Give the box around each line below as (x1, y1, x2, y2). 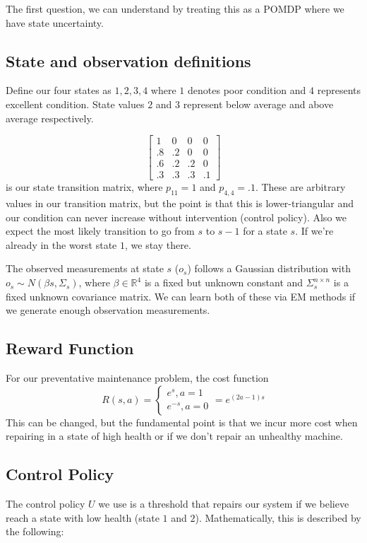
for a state (243, 223, 287, 238)
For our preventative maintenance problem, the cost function (6, 370, 269, 385)
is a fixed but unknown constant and (144, 275, 303, 290)
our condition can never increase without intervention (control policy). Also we (6, 209, 347, 224)
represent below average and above (183, 96, 334, 111)
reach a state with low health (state (6, 510, 160, 525)
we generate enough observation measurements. (6, 303, 210, 317)
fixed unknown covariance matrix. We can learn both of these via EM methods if (6, 288, 356, 303)
